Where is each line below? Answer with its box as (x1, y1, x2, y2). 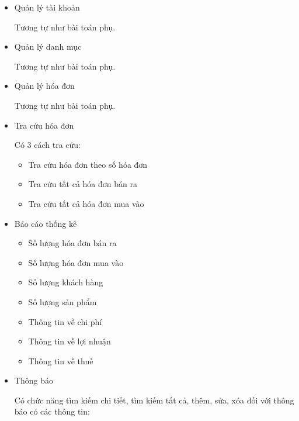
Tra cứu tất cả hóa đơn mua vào (28, 197, 144, 209)
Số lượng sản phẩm (28, 295, 97, 308)
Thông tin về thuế (28, 354, 93, 367)
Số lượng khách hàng (28, 276, 103, 288)
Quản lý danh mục (14, 40, 82, 53)
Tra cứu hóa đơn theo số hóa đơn (28, 158, 148, 170)
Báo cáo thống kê (14, 217, 77, 229)
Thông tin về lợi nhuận (28, 335, 111, 347)
